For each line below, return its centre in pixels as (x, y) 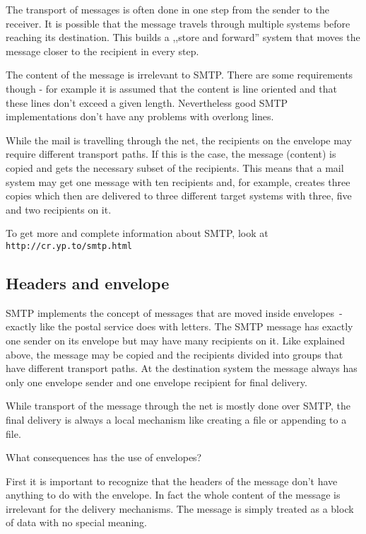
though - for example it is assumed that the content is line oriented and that (171, 88)
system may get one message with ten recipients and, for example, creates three (178, 181)
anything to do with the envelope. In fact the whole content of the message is (173, 495)
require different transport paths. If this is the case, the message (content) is (171, 154)
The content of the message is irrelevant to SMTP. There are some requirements (179, 75)
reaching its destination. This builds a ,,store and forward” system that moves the (183, 37)
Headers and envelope (88, 283)
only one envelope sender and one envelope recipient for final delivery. (157, 382)
